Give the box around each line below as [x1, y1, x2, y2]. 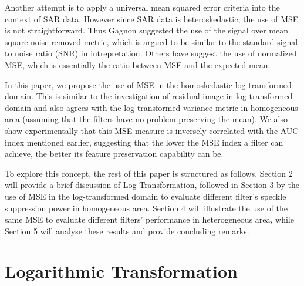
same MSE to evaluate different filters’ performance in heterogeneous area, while [5, 213, 294, 226]
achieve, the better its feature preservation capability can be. [5, 147, 224, 160]
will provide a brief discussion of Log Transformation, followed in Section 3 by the [5, 179, 299, 191]
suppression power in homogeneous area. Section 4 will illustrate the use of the [5, 201, 288, 214]
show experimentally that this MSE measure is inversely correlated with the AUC [5, 124, 299, 136]
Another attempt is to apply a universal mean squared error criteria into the [5, 1, 280, 13]
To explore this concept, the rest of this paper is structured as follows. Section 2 [5, 167, 293, 179]
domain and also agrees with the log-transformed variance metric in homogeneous [5, 101, 298, 113]
